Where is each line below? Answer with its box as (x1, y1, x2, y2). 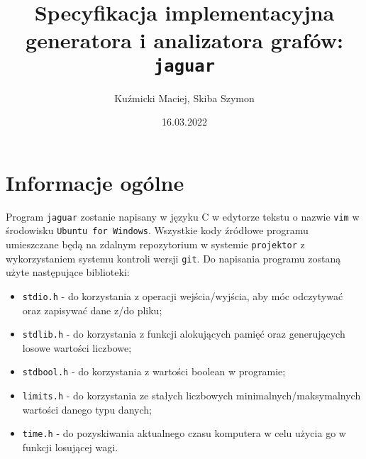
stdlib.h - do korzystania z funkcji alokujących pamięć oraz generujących (22, 326, 345, 341)
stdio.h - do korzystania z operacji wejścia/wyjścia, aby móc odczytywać (22, 288, 343, 303)
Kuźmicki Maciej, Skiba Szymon (114, 90, 255, 105)
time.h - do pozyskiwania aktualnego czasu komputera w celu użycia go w (22, 426, 346, 441)
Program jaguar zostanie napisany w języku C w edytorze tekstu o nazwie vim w (6, 209, 360, 223)
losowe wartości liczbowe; (22, 340, 132, 355)
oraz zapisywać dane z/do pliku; (22, 302, 162, 317)
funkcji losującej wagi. (22, 440, 118, 455)
